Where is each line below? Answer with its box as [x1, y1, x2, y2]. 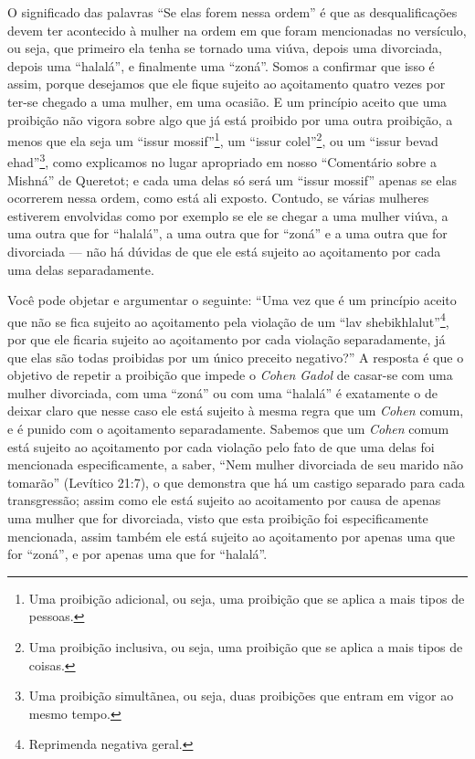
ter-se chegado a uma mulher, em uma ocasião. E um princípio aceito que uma [7, 91, 448, 111]
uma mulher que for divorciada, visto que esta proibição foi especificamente [7, 509, 428, 527]
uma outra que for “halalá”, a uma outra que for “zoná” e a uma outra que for [7, 224, 448, 243]
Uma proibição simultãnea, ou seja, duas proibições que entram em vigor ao [28, 686, 454, 705]
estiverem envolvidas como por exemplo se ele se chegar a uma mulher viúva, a [7, 206, 449, 225]
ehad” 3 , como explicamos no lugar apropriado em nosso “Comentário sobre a [7, 150, 437, 172]
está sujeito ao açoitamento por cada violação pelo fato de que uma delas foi [7, 437, 435, 456]
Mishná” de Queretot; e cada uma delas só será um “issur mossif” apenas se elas [7, 170, 458, 189]
